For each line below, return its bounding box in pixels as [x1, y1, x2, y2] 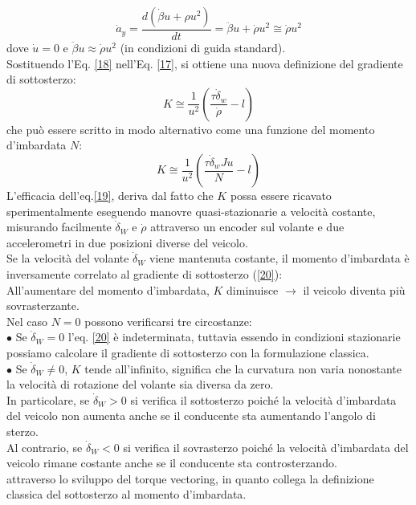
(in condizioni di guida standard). [120, 39, 286, 56]
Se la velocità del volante [6, 250, 129, 267]
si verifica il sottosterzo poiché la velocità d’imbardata [130, 391, 397, 408]
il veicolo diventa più [303, 281, 406, 298]
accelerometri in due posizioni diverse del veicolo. [6, 234, 248, 250]
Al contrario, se [6, 438, 83, 455]
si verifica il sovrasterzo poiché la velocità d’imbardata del [123, 438, 409, 455]
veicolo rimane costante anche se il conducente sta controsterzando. [6, 454, 337, 471]
